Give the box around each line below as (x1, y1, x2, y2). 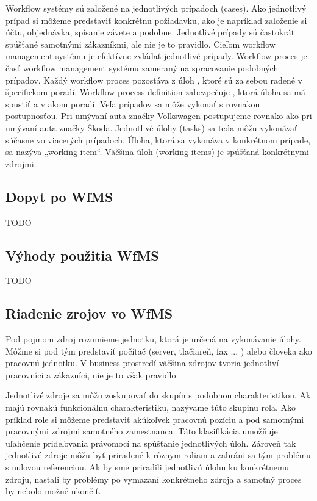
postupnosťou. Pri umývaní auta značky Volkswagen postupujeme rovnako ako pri (5, 109, 312, 122)
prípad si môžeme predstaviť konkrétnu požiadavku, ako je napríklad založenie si (5, 13, 307, 26)
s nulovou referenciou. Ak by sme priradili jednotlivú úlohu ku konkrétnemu (5, 461, 290, 474)
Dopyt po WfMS (5, 187, 113, 206)
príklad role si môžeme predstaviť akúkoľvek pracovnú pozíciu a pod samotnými (5, 413, 304, 425)
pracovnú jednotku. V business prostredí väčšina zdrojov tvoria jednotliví (5, 356, 279, 369)
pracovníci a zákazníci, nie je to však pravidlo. (5, 368, 179, 381)
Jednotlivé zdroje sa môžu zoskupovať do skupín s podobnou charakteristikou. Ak (5, 389, 311, 402)
